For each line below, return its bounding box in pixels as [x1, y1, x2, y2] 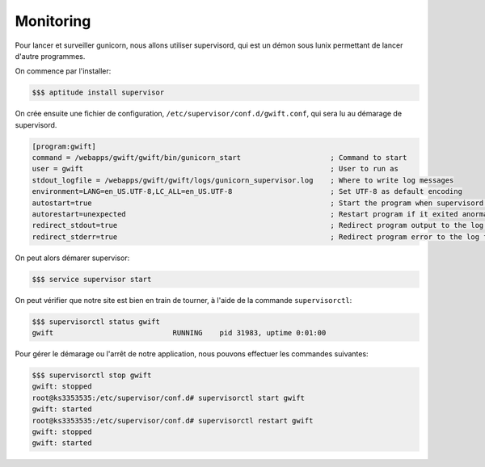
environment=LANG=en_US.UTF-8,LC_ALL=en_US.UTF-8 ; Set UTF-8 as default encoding [32, 187, 462, 196]
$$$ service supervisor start [32, 275, 152, 284]
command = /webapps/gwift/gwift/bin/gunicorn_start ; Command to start [32, 154, 407, 162]
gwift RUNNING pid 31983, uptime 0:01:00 [32, 328, 327, 338]
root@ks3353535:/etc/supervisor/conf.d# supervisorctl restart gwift [32, 416, 314, 425]
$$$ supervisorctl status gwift [32, 317, 161, 326]
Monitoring [15, 12, 91, 30]
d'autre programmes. [15, 51, 86, 61]
